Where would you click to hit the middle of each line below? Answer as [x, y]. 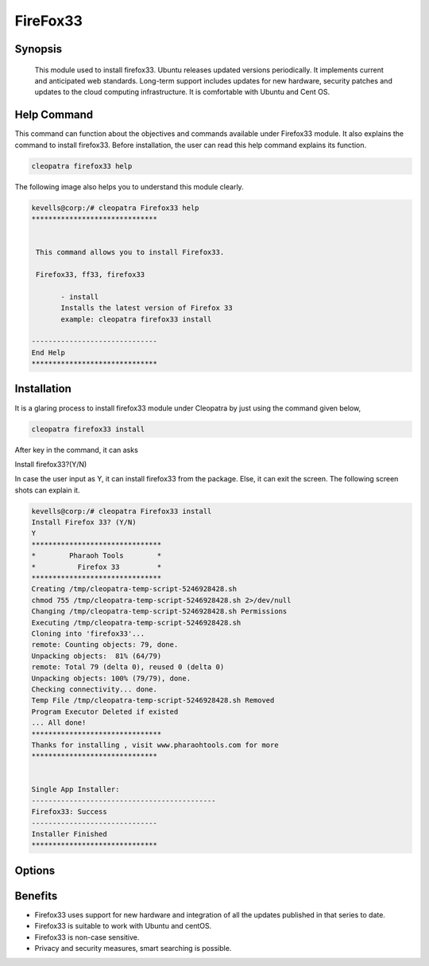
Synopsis [39, 49]
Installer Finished [69, 834]
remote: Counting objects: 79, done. [105, 645]
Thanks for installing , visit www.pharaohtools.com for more [155, 745]
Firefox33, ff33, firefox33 [91, 274]
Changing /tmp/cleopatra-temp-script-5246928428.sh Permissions [159, 612]
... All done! [59, 723]
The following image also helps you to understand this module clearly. [129, 186]
